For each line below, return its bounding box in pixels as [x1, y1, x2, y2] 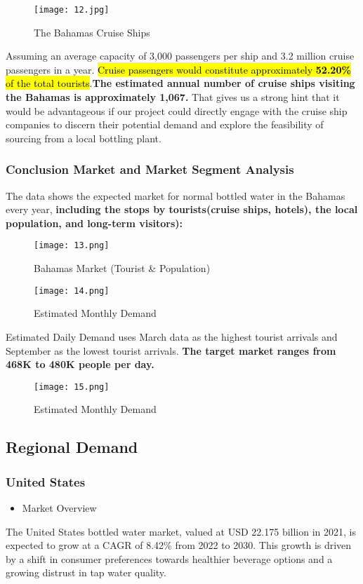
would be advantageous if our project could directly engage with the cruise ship [6, 103, 348, 118]
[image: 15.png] [34, 381, 110, 392]
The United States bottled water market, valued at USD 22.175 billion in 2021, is [6, 524, 356, 538]
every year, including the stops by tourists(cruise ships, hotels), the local [6, 202, 358, 217]
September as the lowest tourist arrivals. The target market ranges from [6, 343, 336, 358]
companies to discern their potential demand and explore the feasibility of [6, 117, 324, 132]
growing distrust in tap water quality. [6, 565, 166, 580]
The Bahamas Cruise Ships [34, 25, 150, 39]
